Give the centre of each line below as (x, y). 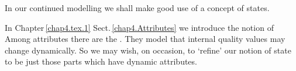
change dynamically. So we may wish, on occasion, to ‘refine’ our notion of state (148, 50)
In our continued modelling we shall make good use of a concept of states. (137, 8)
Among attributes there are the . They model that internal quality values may (145, 39)
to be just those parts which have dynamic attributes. (101, 61)
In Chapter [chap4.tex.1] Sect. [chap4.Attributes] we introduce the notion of (139, 27)
